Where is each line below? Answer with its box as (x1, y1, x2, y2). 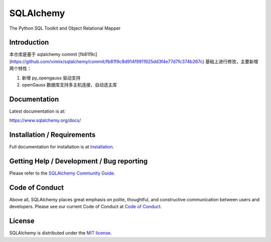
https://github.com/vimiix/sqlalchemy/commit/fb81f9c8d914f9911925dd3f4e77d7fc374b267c (11, 58, 203, 64)
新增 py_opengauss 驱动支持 (22, 74, 81, 80)
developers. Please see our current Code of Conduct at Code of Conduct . (9, 204, 162, 210)
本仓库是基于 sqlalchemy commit (9, 51, 77, 57)
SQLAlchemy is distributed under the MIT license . (9, 230, 112, 236)
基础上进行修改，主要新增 (205, 58, 258, 64)
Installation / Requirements (9, 131, 96, 139)
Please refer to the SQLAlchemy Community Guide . (9, 170, 115, 176)
